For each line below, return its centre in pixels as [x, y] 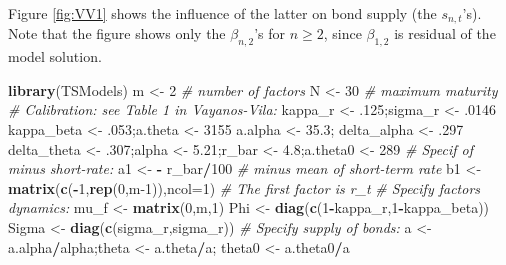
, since [342, 33]
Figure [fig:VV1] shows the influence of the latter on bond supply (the [222, 13]
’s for [269, 33]
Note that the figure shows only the [117, 33]
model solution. [55, 56]
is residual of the [445, 33]
